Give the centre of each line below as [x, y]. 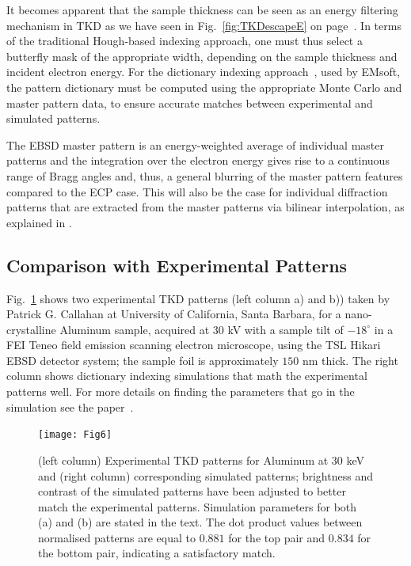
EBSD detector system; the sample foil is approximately [143, 360]
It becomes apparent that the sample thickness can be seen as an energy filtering [202, 9]
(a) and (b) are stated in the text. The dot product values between [200, 522]
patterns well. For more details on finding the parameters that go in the [181, 391]
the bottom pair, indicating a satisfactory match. [157, 553]
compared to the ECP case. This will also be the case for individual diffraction [197, 191]
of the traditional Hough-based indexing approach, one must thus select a [185, 41]
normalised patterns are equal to [117, 537]
